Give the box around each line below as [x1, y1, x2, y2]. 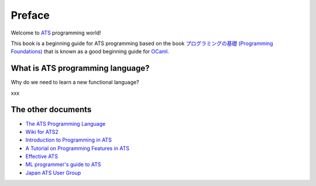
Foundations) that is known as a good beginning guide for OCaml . [11, 48, 170, 55]
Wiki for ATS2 [25, 128, 59, 135]
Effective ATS [25, 153, 59, 160]
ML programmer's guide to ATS [25, 161, 101, 168]
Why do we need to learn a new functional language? [11, 79, 140, 86]
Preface [11, 9, 50, 22]
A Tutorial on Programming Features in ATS [25, 144, 130, 151]
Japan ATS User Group [25, 169, 81, 176]
